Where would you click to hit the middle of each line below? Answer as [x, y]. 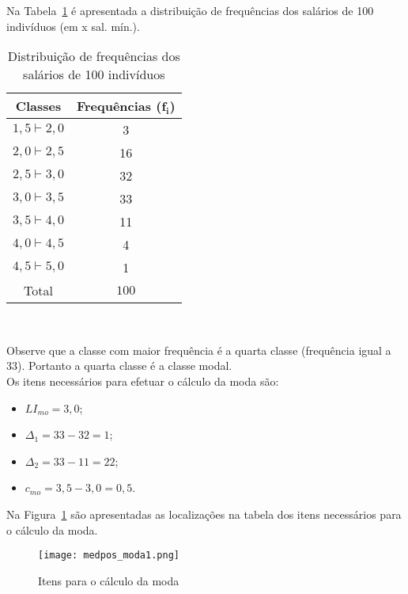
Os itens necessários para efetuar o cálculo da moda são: [143, 381]
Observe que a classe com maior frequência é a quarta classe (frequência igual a [199, 350]
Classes [38, 106]
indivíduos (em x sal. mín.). [73, 26]
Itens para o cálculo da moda [109, 580]
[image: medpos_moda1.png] [109, 556]
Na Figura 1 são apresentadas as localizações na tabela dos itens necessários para [204, 514]
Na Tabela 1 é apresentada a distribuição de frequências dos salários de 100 [190, 10]
